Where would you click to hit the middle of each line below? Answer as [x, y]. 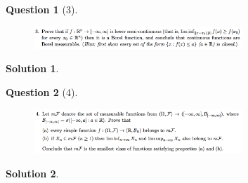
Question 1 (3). [42, 9]
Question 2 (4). [42, 91]
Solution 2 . [32, 173]
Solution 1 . [32, 68]
